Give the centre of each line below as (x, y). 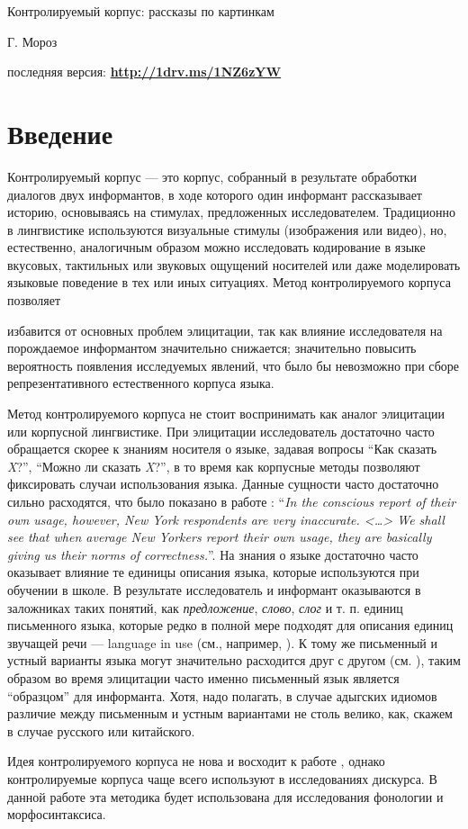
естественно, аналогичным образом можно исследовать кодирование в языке (216, 247)
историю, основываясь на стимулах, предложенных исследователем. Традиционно (231, 212)
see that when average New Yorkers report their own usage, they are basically (220, 537)
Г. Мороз (32, 41)
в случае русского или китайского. (101, 730)
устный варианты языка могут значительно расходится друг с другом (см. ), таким (234, 660)
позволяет (34, 300)
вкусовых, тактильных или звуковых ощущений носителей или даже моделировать (234, 264)
